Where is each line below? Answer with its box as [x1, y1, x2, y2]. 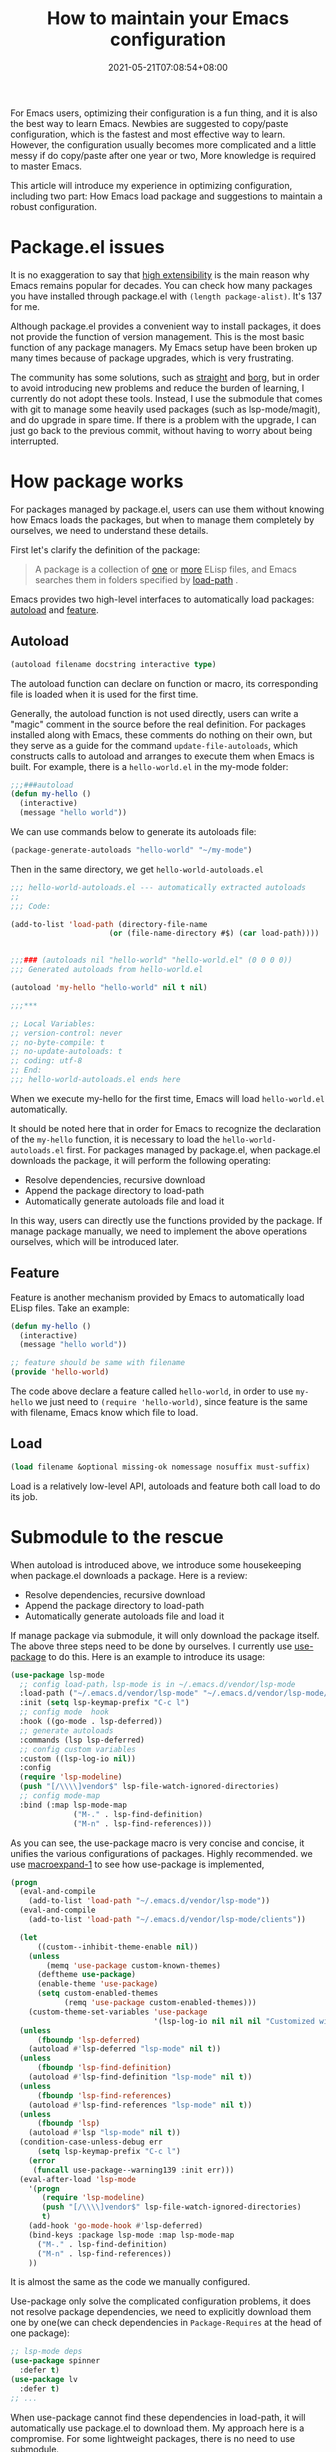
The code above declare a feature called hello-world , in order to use [10, 1385, 294, 1397]
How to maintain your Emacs [46, 7, 290, 30]
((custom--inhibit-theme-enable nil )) [36, 1942, 199, 1952]
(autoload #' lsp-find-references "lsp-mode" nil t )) [28, 2100, 253, 2110]
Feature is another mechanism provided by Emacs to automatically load [10, 1291, 305, 1303]
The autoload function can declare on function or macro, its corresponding [10, 677, 319, 689]
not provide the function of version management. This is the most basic [10, 330, 305, 342]
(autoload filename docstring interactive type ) [10, 659, 217, 669]
